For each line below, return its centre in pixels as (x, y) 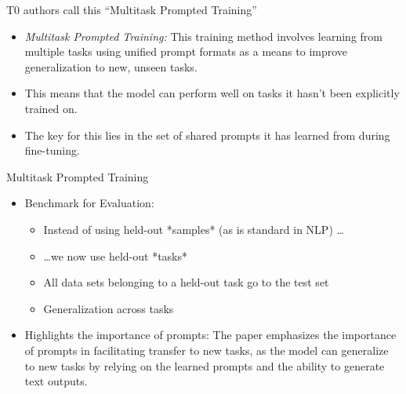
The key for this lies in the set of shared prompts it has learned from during (207, 135)
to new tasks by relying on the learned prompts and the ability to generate (205, 365)
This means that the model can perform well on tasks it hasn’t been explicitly (212, 93)
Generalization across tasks (109, 308)
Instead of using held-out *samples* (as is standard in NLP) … (194, 229)
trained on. (51, 108)
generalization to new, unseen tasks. (111, 66)
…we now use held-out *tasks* (116, 255)
